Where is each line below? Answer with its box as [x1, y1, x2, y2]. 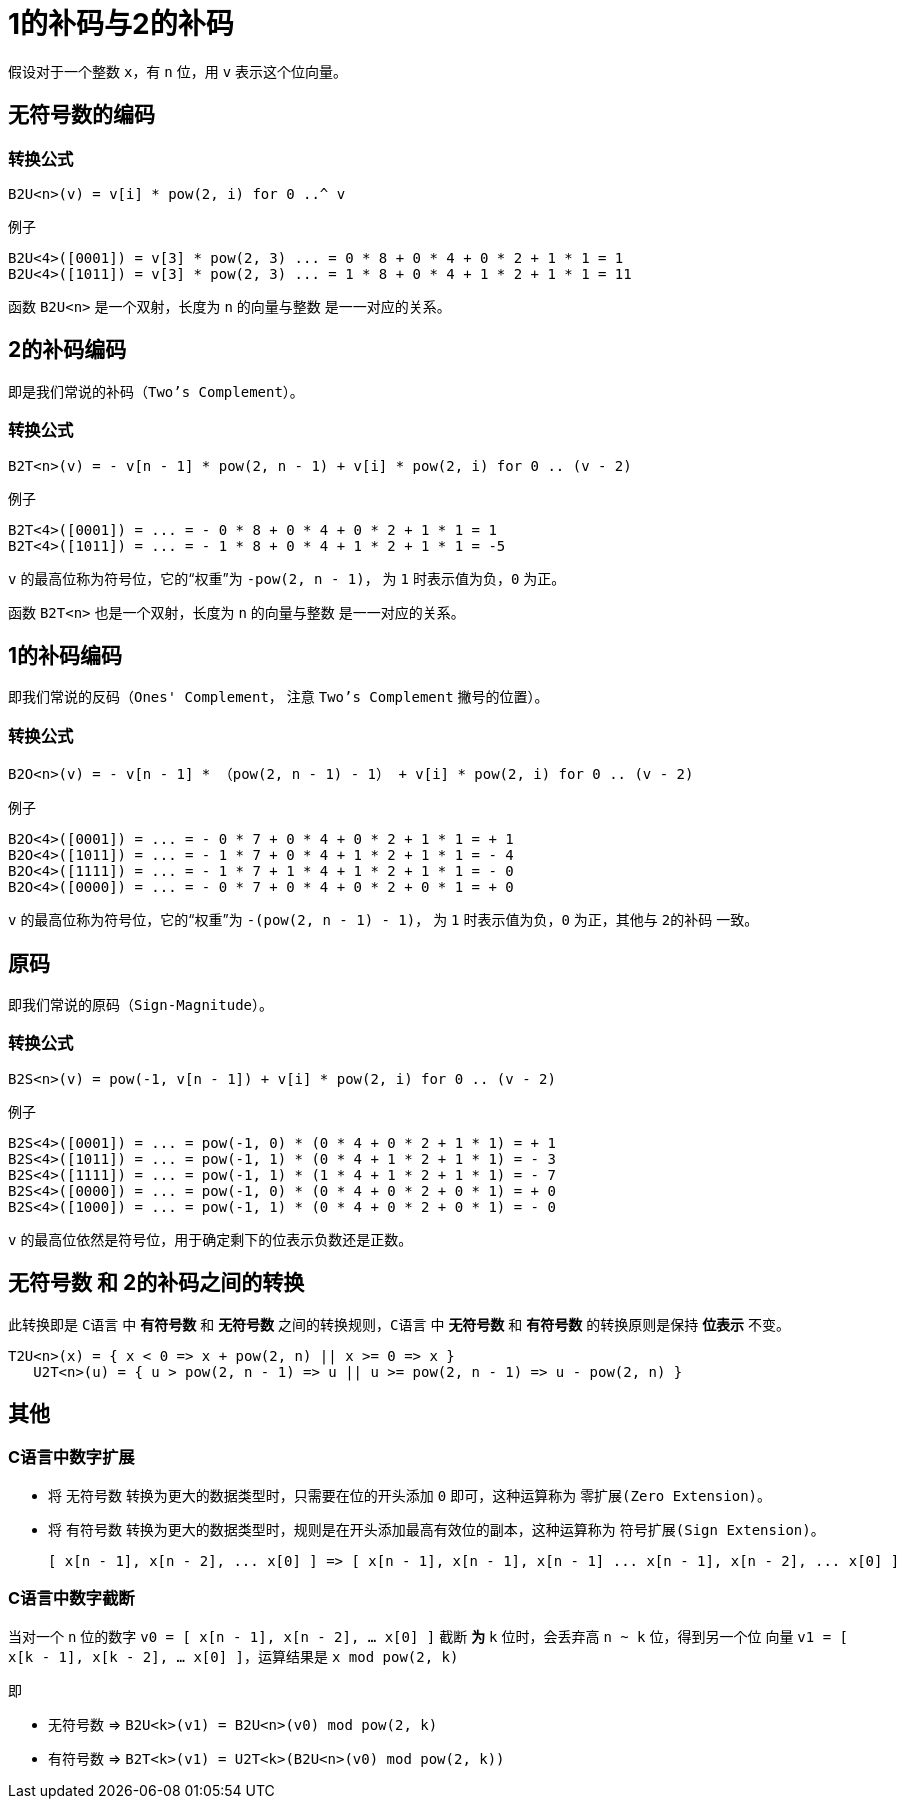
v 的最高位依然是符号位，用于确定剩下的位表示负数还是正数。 [8, 1230, 413, 1248]
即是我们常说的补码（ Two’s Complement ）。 [8, 382, 304, 400]
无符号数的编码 [8, 102, 155, 128]
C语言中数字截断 [8, 1588, 135, 1609]
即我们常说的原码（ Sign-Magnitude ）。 [8, 996, 274, 1013]
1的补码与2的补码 [8, 7, 234, 41]
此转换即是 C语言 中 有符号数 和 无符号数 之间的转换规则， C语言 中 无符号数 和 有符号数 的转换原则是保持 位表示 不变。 [8, 1315, 791, 1333]
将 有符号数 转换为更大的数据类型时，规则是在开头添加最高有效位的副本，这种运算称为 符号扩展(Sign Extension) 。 [48, 1520, 825, 1538]
